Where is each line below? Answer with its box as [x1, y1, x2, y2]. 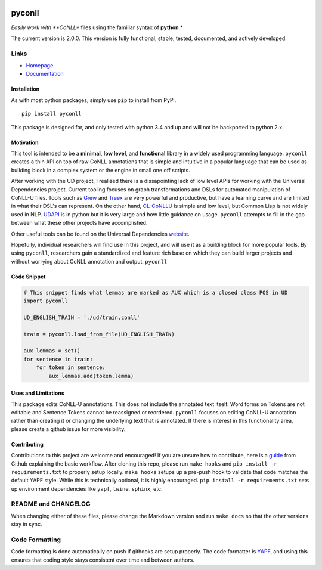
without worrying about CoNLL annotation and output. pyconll [11, 258, 168, 265]
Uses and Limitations [11, 389, 65, 396]
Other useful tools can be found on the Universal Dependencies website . [11, 230, 190, 237]
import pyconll [23, 298, 68, 304]
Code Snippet [11, 273, 46, 280]
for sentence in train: [23, 355, 94, 363]
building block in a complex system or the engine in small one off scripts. [11, 166, 190, 174]
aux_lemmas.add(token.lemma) [48, 373, 134, 379]
